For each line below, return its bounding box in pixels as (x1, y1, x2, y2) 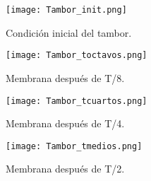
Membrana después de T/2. (6, 161, 125, 176)
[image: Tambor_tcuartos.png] (6, 95, 147, 106)
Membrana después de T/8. (6, 70, 125, 85)
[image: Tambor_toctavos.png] (6, 50, 147, 61)
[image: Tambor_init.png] (6, 5, 127, 15)
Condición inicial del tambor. (6, 25, 132, 40)
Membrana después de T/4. (6, 116, 125, 131)
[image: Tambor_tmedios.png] (6, 141, 143, 151)
